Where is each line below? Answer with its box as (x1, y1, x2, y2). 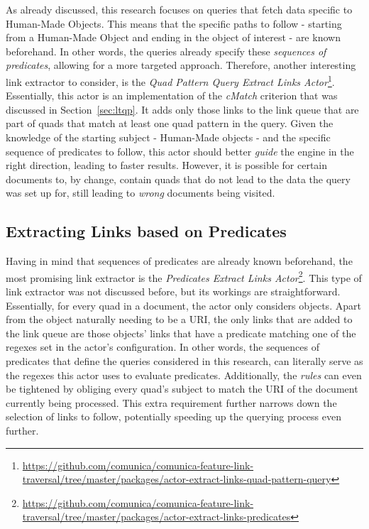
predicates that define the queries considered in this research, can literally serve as (6, 353, 363, 368)
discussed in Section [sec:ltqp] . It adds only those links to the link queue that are (6, 102, 359, 116)
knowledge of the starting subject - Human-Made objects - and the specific (6, 130, 331, 144)
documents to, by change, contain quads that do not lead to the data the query (6, 171, 351, 186)
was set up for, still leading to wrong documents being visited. (6, 185, 275, 200)
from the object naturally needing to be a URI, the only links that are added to (6, 312, 353, 327)
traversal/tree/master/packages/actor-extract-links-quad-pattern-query (22, 471, 331, 486)
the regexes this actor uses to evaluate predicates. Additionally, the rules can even (6, 367, 362, 382)
